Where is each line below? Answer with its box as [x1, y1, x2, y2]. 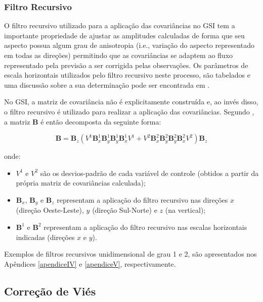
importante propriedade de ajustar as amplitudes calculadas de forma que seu [4, 30, 245, 40]
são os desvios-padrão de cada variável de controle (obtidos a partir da [40, 167, 259, 178]
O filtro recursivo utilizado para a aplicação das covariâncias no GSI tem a [4, 20, 235, 31]
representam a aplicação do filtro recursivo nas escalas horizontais [43, 221, 247, 232]
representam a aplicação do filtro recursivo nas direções [57, 194, 228, 205]
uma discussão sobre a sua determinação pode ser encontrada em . [4, 79, 210, 90]
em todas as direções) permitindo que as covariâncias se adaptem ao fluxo [4, 50, 233, 60]
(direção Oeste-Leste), [16, 205, 84, 215]
